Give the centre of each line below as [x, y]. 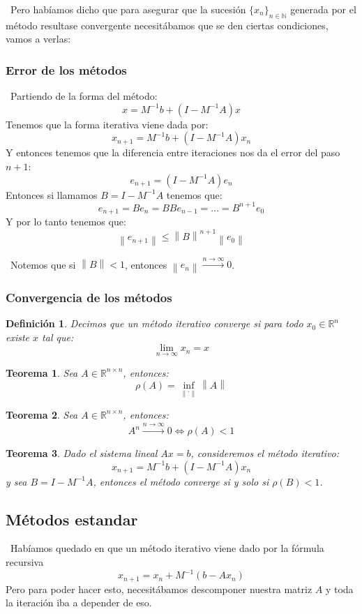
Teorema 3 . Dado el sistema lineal [82, 453]
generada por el [323, 9]
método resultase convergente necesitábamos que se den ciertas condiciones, [167, 25]
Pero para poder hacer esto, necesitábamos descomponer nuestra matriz [159, 589]
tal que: [58, 337]
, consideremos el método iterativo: [265, 453]
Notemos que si [43, 264]
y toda [339, 589]
